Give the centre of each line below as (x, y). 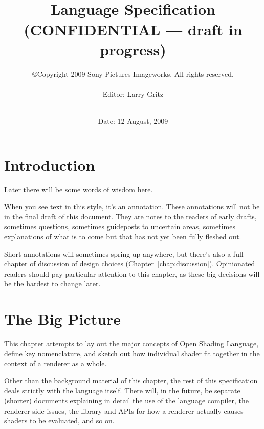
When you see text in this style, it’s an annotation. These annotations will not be (132, 206)
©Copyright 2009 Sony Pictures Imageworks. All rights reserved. (133, 73)
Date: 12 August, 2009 (133, 121)
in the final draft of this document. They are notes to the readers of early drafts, (130, 216)
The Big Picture (63, 319)
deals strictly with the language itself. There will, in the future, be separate (122, 390)
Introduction (50, 164)
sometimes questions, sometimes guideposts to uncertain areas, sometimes (120, 226)
